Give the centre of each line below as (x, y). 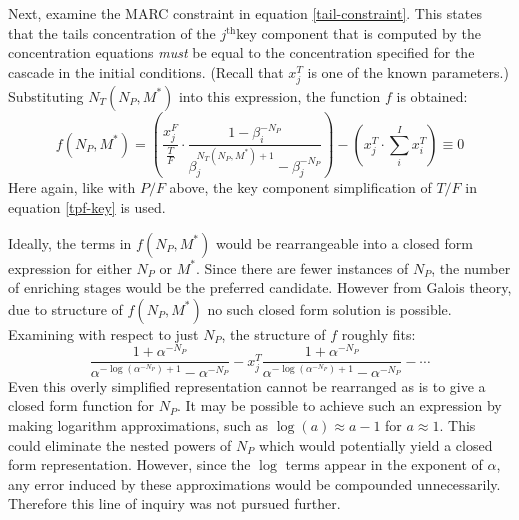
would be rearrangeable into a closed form (344, 242)
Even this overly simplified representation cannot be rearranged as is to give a (247, 385)
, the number (471, 267)
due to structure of (65, 308)
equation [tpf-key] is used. (87, 206)
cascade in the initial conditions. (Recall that (146, 71)
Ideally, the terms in (70, 242)
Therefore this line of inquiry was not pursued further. (174, 503)
